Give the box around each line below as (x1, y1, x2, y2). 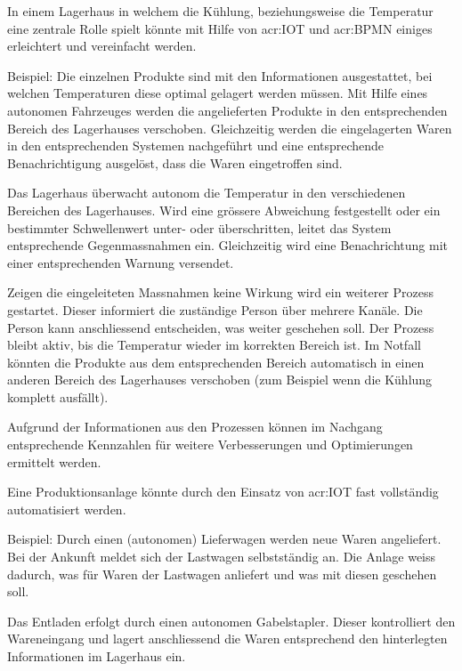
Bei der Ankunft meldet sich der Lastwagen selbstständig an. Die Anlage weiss (7, 547, 436, 566)
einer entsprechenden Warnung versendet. (7, 253, 234, 271)
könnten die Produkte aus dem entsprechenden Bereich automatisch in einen (7, 352, 425, 371)
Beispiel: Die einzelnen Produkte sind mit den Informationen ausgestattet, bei (7, 66, 433, 85)
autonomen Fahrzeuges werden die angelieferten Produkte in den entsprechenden (7, 101, 448, 119)
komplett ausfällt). (7, 387, 109, 406)
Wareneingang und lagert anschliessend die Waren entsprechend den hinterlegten (7, 629, 448, 648)
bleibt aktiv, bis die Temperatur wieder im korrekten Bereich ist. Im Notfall (7, 335, 421, 354)
